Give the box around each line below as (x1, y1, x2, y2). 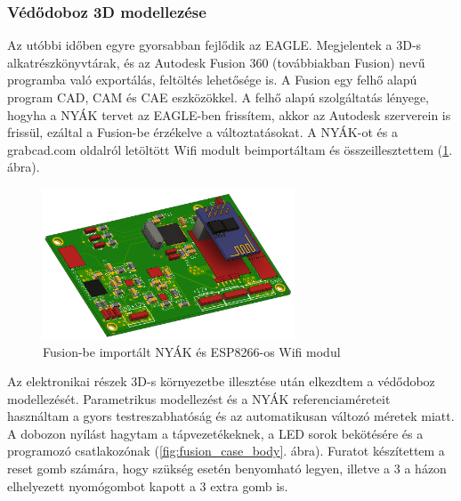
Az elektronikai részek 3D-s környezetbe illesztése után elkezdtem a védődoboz (7, 372, 435, 391)
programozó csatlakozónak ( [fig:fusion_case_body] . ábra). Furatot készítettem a (7, 441, 445, 460)
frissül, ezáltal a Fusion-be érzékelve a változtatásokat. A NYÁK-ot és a (7, 123, 398, 141)
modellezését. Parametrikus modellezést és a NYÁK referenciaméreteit (7, 389, 391, 408)
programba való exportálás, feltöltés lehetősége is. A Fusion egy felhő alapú (7, 70, 417, 89)
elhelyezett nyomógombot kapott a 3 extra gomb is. (7, 476, 288, 495)
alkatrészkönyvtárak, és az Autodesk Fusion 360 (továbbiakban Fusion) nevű (7, 53, 425, 71)
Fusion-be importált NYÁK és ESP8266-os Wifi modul (43, 342, 341, 360)
